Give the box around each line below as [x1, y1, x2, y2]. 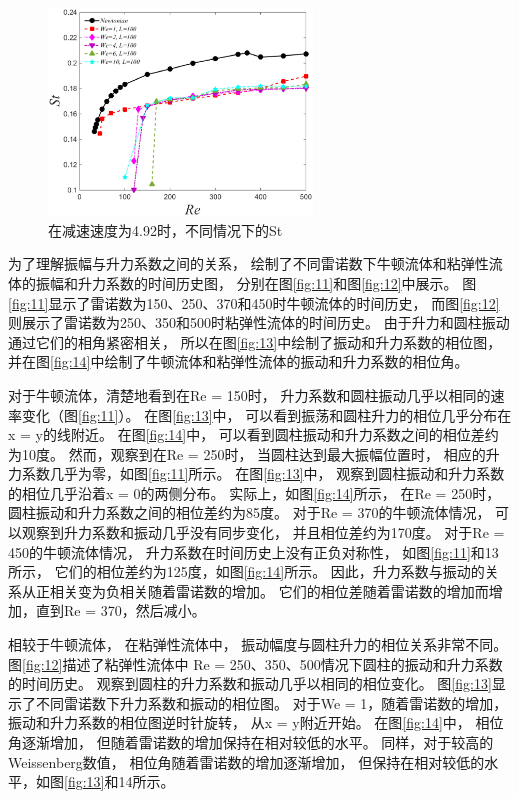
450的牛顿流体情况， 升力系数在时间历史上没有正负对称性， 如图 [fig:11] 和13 [8, 541, 499, 562]
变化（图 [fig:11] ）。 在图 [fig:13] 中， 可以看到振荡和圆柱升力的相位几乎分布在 [21, 404, 512, 425]
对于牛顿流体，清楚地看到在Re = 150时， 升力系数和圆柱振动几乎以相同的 [8, 384, 491, 405]
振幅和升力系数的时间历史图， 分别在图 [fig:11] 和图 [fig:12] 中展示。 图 [35, 272, 477, 293]
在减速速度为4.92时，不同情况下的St [48, 219, 283, 240]
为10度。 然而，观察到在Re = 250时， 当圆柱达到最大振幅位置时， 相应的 [8, 443, 486, 464]
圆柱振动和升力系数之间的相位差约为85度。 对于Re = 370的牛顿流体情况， [8, 502, 491, 523]
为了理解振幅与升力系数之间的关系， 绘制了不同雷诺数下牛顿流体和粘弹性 [8, 253, 489, 274]
